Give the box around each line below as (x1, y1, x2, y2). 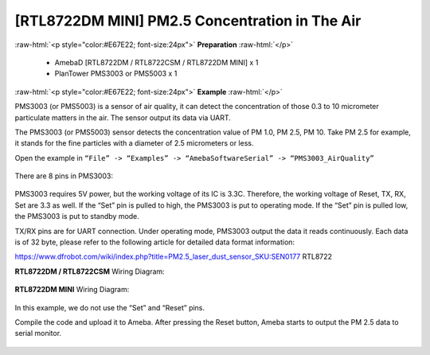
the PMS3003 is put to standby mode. (14, 212, 139, 221)
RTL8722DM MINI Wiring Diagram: (14, 285, 130, 295)
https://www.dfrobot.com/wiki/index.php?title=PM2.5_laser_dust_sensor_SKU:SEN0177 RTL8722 (14, 252, 333, 262)
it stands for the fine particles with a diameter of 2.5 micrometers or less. (14, 138, 254, 148)
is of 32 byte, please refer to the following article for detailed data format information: (14, 237, 295, 247)
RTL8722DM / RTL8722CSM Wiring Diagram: (14, 267, 165, 276)
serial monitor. (14, 329, 62, 338)
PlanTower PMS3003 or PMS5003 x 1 (54, 68, 178, 79)
